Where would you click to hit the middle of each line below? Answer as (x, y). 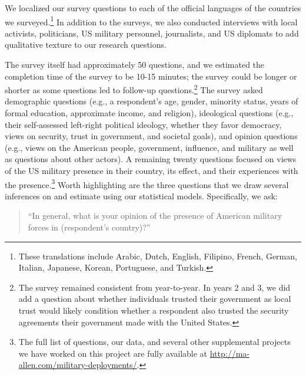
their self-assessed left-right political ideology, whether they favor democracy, (143, 124)
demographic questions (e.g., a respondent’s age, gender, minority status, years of (152, 101)
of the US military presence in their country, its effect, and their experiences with (152, 171)
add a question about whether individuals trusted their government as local (155, 299)
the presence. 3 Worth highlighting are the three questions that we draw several (147, 183)
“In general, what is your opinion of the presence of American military (155, 216)
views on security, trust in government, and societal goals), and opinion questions (151, 136)
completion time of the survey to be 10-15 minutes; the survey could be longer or (151, 76)
